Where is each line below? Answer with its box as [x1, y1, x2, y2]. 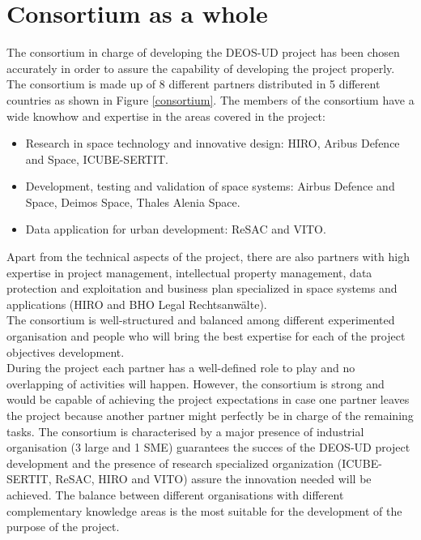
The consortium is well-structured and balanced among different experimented [6, 311, 395, 328]
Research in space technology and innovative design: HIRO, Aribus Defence [25, 135, 400, 152]
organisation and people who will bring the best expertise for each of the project [6, 328, 406, 345]
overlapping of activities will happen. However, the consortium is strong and [6, 375, 385, 392]
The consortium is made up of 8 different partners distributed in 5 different [6, 75, 381, 92]
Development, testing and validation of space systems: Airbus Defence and [25, 178, 395, 195]
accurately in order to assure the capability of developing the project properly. [6, 59, 395, 76]
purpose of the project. [6, 518, 120, 535]
